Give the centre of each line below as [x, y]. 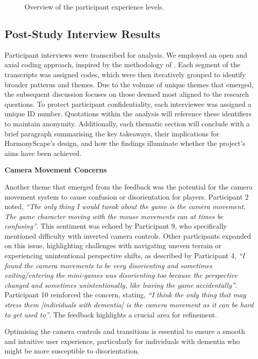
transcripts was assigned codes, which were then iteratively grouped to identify [125, 74]
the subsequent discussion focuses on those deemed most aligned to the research [127, 94]
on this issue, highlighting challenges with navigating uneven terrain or [113, 245]
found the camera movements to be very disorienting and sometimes [108, 265]
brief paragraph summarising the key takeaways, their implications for [112, 133]
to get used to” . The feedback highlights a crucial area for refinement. [111, 314]
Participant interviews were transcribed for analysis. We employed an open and [126, 54]
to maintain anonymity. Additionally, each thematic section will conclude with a [127, 123]
